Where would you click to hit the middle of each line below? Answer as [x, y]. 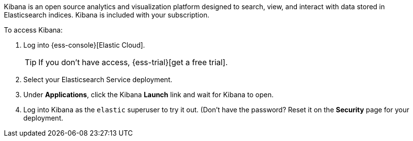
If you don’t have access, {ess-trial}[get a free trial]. [133, 62]
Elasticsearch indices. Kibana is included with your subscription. [107, 15]
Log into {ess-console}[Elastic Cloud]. [84, 45]
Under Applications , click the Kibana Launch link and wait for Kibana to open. [149, 95]
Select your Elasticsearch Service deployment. [98, 79]
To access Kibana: [33, 30]
